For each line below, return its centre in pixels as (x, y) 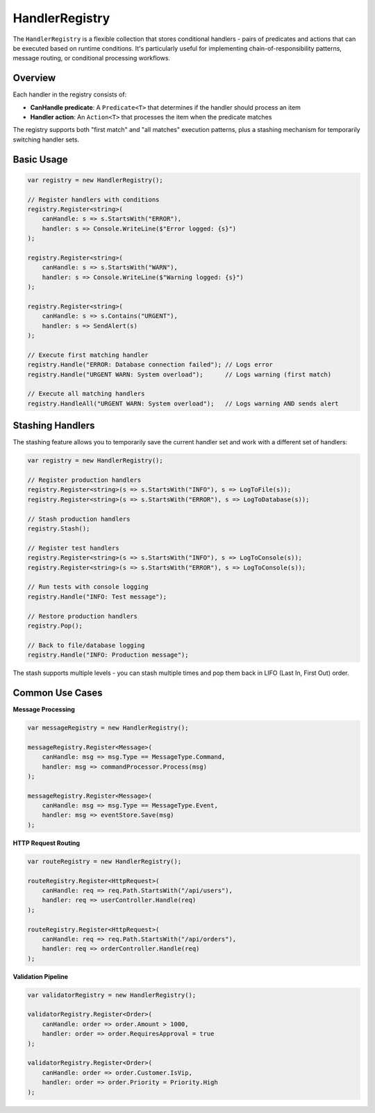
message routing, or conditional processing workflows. (91, 58)
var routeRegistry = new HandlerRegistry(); (105, 861)
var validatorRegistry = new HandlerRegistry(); (112, 995)
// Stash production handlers (79, 519)
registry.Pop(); (55, 626)
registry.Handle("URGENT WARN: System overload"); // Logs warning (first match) (180, 374)
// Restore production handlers (83, 616)
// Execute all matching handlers (86, 394)
